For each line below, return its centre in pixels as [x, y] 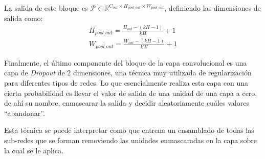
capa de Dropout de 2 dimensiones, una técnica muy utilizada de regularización [128, 73]
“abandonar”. [25, 113]
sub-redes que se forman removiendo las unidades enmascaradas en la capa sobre [130, 140]
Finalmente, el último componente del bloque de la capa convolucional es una [126, 62]
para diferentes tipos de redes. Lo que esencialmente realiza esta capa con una [126, 82]
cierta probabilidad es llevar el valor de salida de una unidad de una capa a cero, [131, 93]
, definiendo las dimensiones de [213, 8]
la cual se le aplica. [34, 150]
